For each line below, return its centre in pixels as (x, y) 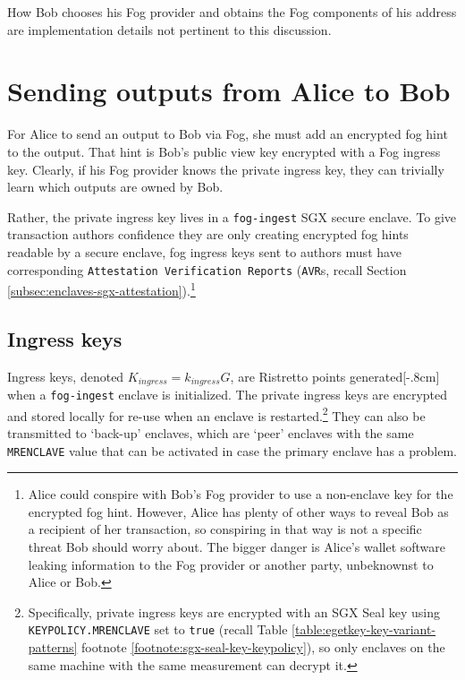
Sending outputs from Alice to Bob (229, 91)
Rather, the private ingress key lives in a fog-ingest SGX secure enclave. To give (232, 216)
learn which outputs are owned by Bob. (115, 187)
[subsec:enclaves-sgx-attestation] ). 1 (101, 289)
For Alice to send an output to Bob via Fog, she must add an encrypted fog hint (228, 134)
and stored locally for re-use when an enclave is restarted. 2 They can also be (216, 414)
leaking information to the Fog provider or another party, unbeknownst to (231, 564)
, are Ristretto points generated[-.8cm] (335, 376)
